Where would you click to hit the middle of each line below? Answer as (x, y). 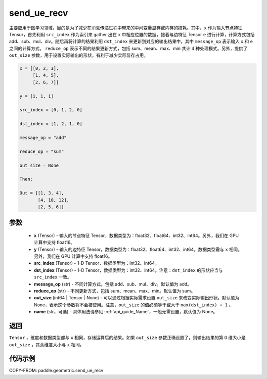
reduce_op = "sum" (42, 151)
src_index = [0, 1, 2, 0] (51, 110)
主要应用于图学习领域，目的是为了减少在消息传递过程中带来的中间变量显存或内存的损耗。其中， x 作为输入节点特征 (126, 28)
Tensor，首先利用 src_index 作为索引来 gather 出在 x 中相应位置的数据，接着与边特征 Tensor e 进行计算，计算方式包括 (132, 34)
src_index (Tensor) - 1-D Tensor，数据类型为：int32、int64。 (96, 263)
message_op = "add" (43, 138)
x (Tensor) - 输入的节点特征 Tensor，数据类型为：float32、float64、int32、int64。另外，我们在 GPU (136, 236)
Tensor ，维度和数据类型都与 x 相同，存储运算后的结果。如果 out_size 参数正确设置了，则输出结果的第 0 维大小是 (127, 338)
